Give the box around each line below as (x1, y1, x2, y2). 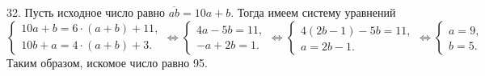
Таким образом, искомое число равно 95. (6, 54, 208, 70)
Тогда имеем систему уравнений (237, 4, 396, 20)
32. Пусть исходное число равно (6, 4, 166, 20)
